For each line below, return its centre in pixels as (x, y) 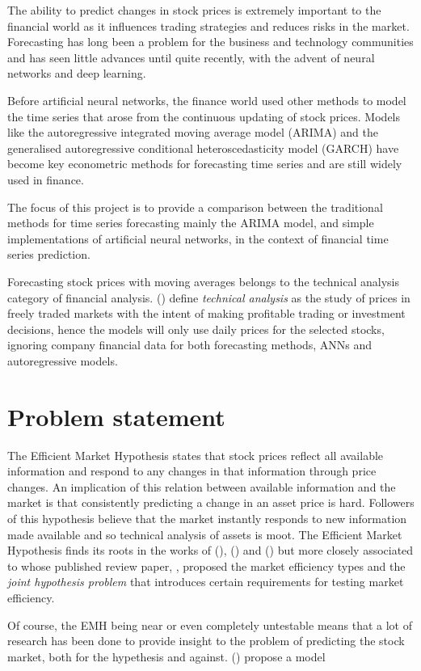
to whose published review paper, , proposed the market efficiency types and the (206, 565)
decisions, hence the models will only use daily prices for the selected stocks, (196, 329)
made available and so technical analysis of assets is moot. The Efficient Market (205, 534)
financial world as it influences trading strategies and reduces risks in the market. (208, 25)
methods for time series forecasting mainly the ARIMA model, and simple (191, 223)
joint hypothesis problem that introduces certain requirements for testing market (206, 582)
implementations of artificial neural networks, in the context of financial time (198, 238)
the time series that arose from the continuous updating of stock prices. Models (204, 116)
